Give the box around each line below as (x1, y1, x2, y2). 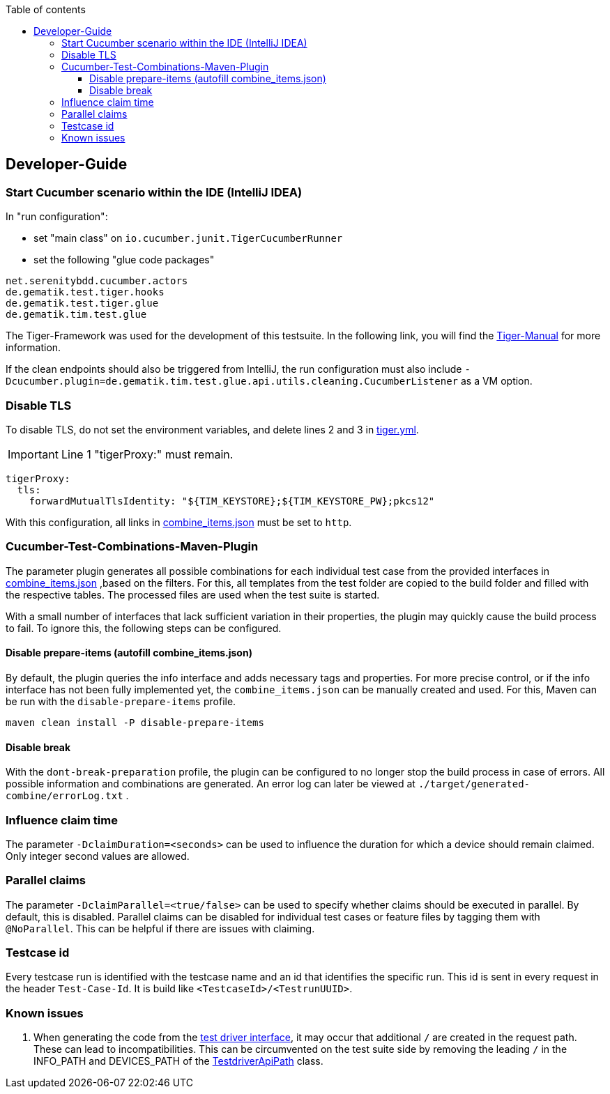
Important (8, 447, 59, 461)
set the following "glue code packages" (33, 254, 215, 266)
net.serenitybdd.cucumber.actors (6, 275, 188, 287)
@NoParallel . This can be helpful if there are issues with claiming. (6, 922, 315, 934)
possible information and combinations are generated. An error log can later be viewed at (6, 778, 415, 790)
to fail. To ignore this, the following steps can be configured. (6, 622, 282, 634)
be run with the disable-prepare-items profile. (6, 695, 236, 707)
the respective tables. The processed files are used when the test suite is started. (6, 588, 380, 601)
